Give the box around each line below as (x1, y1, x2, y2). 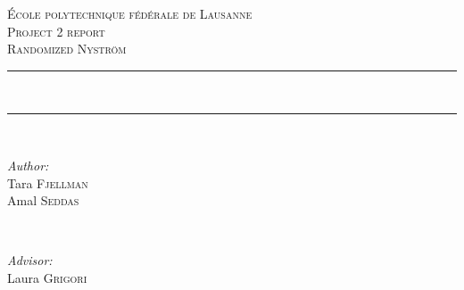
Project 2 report (7, 21, 105, 40)
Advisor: (7, 251, 53, 269)
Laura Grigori (7, 268, 87, 286)
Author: (7, 155, 49, 174)
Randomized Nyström (7, 39, 127, 58)
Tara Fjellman (7, 173, 88, 192)
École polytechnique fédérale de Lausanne (7, 4, 253, 22)
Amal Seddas (7, 191, 79, 210)
